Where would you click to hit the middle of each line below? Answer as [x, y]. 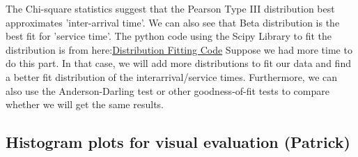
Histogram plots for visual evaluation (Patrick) [178, 142]
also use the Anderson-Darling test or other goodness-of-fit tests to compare [168, 90]
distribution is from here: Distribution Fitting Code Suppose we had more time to [179, 49]
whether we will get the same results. [85, 104]
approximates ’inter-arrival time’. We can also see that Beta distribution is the [173, 22]
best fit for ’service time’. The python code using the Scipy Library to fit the [169, 36]
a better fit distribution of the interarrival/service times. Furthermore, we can [172, 76]
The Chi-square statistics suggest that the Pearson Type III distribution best [170, 8]
